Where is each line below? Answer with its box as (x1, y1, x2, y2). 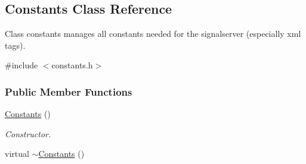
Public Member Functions (5, 84, 132, 99)
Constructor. (5, 127, 51, 140)
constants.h (51, 59, 93, 71)
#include (5, 59, 38, 71)
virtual (5, 147, 29, 160)
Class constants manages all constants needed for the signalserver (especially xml (5, 27, 301, 40)
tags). (5, 39, 26, 51)
